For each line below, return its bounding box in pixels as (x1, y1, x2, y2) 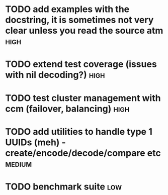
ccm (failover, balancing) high (5, 103, 130, 114)
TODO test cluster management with (5, 92, 161, 104)
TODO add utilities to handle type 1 (5, 126, 152, 137)
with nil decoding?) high (5, 69, 105, 81)
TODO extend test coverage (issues (5, 59, 157, 70)
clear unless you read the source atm (5, 25, 163, 36)
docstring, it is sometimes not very (5, 14, 154, 26)
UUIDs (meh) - (5, 137, 66, 148)
